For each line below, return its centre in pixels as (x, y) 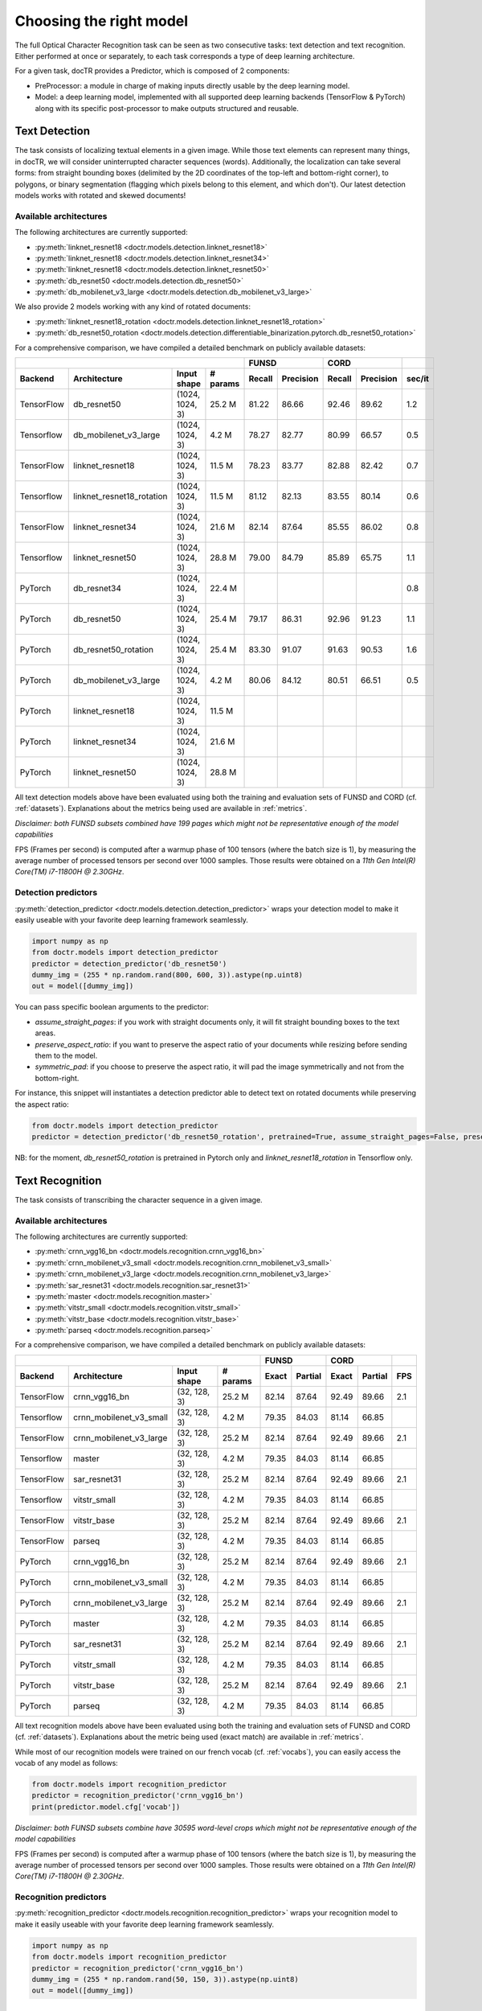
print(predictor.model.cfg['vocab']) (106, 1807)
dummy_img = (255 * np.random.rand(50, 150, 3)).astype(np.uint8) (165, 1980)
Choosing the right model (102, 21)
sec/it (418, 379)
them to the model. (66, 1055)
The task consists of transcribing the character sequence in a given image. (139, 1199)
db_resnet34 (98, 589)
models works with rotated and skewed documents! (100, 195)
